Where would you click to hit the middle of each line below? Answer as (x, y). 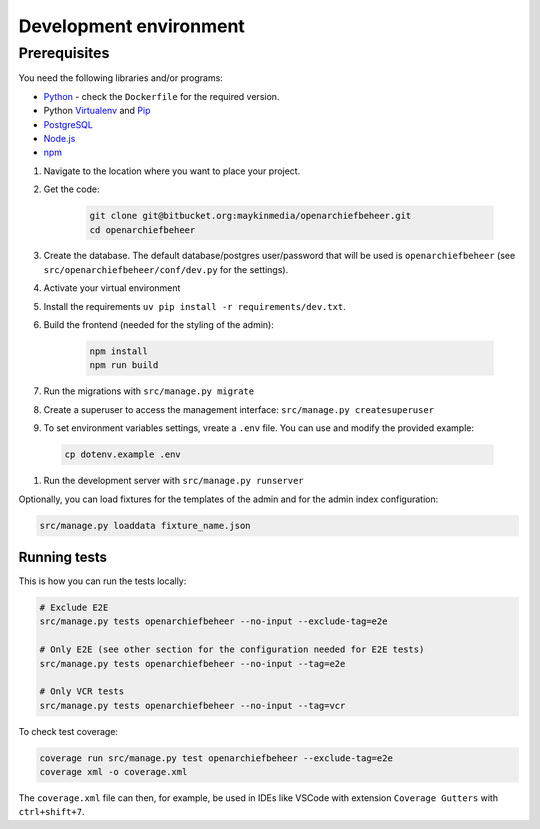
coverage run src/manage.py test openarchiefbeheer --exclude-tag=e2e (216, 758)
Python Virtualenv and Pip (97, 111)
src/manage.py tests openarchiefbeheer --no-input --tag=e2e (192, 663)
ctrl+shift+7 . (51, 812)
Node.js (59, 138)
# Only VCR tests (82, 691)
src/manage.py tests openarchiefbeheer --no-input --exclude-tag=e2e (213, 621)
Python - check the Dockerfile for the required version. (161, 96)
